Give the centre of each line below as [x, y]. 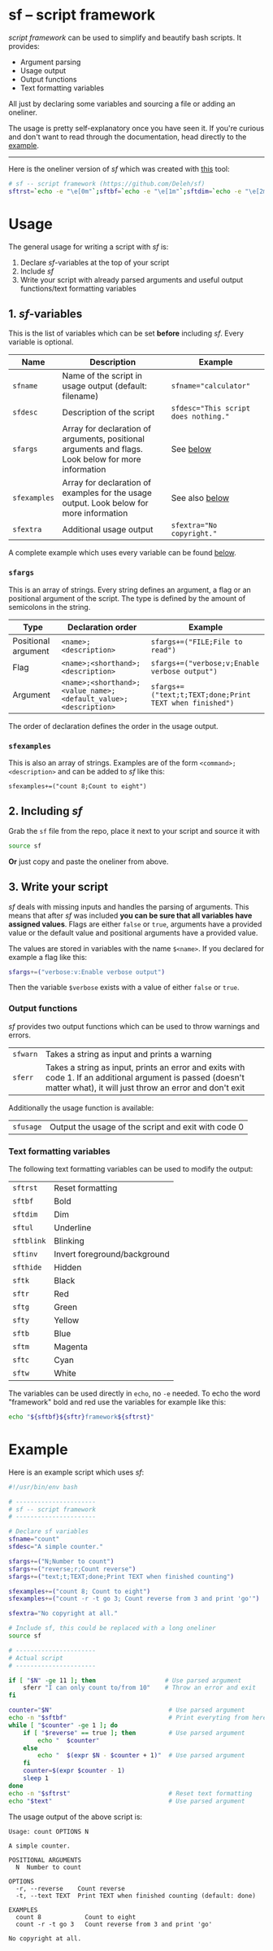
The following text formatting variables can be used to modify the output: [131, 1169]
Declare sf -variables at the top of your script [95, 262]
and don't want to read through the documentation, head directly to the [128, 137]
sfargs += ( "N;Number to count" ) [61, 1561]
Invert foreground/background [112, 1254]
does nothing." [200, 417]
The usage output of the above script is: [76, 1817]
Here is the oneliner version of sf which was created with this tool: [119, 169]
